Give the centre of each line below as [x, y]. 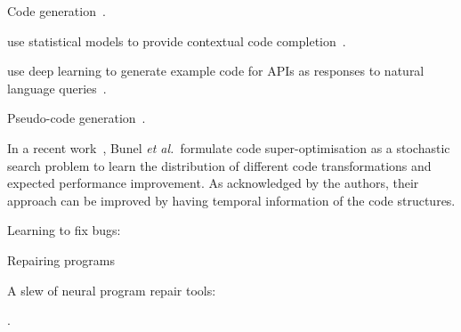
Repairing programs [61, 259]
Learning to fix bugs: [64, 230]
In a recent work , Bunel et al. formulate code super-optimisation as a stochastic [229, 147]
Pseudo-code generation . [77, 118]
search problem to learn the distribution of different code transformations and [219, 165]
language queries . [57, 88]
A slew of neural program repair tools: [112, 290]
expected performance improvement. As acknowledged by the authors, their [213, 183]
